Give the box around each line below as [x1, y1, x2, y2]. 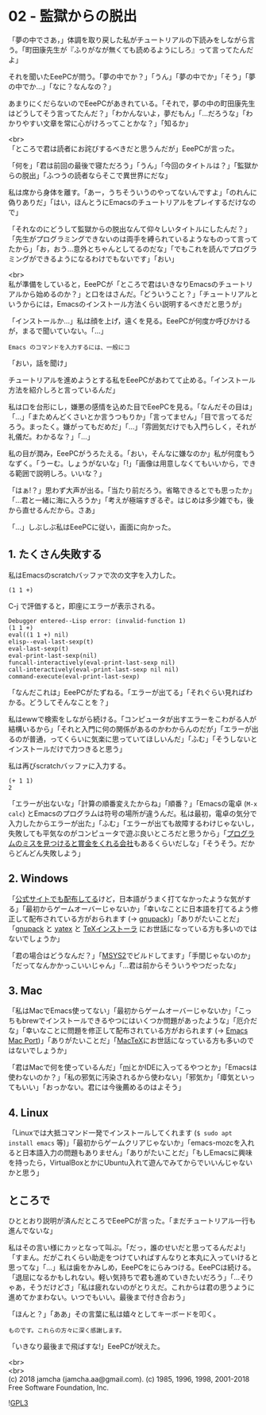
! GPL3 [8, 1398, 29, 1407]
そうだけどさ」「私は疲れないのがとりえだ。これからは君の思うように [29, 1282, 256, 1292]
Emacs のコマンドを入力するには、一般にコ [8, 343, 131, 351]
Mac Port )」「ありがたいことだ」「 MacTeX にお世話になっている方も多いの [8, 1036, 248, 1046]
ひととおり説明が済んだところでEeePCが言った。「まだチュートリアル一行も [8, 1216, 256, 1225]
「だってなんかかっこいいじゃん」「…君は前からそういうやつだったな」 [8, 961, 241, 970]
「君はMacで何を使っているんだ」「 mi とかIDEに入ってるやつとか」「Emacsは [8, 1062, 257, 1073]
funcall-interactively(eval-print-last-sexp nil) [8, 659, 176, 667]
